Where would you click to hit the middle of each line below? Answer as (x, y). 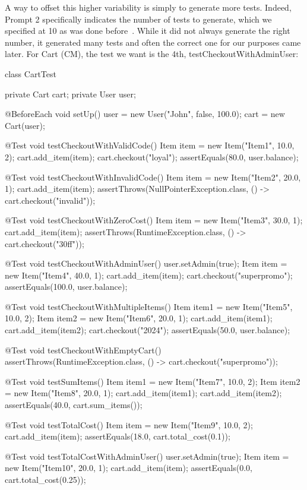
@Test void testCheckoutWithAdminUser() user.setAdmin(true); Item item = (146, 263)
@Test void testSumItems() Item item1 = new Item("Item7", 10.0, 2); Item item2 (153, 381)
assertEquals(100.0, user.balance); (66, 287)
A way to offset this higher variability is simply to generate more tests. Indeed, (148, 7)
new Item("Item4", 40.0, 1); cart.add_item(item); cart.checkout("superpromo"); (149, 275)
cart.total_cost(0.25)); (45, 479)
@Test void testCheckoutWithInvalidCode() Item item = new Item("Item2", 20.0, (153, 177)
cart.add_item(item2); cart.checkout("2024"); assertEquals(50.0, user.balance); (148, 330)
